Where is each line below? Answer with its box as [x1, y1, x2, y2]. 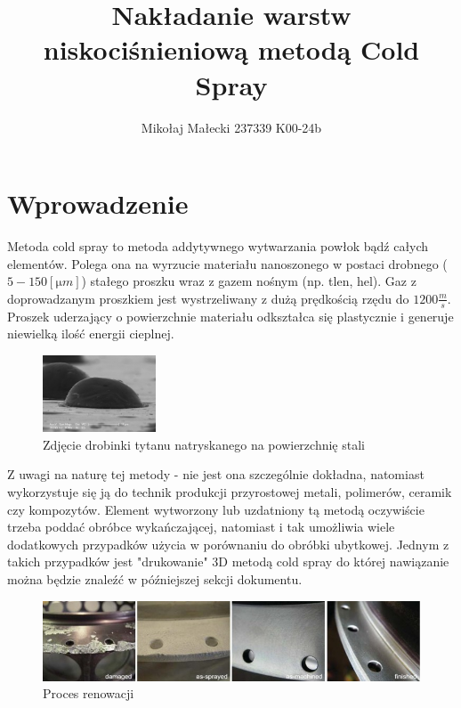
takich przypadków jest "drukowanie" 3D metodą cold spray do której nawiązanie [7, 552, 449, 571]
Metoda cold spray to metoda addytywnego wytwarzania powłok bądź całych [7, 237, 429, 256]
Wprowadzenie [7, 185, 189, 222]
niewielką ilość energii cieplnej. [7, 324, 174, 343]
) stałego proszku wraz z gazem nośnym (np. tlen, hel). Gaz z [81, 272, 417, 290]
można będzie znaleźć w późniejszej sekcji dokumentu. [7, 570, 303, 589]
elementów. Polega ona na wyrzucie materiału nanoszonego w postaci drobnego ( [7, 254, 448, 273]
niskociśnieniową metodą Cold [43, 31, 420, 68]
